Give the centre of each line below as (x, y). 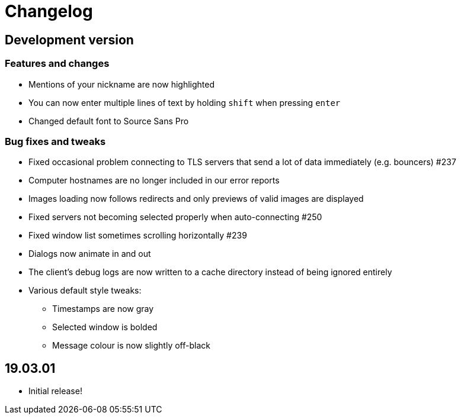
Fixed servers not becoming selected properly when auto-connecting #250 (175, 217)
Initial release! (55, 391)
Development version (69, 40)
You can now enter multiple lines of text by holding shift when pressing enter (185, 102)
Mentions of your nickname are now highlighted (122, 84)
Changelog (49, 11)
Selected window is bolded (105, 327)
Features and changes (57, 64)
